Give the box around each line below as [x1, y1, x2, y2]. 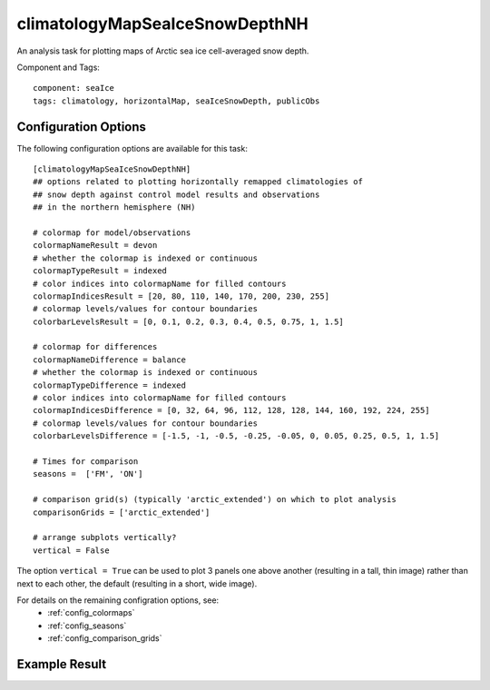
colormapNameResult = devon [33, 241, 158, 251]
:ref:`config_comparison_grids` [47, 633, 162, 644]
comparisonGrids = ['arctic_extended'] [33, 507, 211, 517]
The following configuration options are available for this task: [16, 143, 249, 153]
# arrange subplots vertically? [33, 532, 177, 543]
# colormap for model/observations [33, 227, 191, 238]
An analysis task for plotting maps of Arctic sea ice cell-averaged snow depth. [16, 45, 309, 56]
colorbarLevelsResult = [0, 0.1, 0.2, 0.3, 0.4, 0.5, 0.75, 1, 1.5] [33, 316, 344, 327]
